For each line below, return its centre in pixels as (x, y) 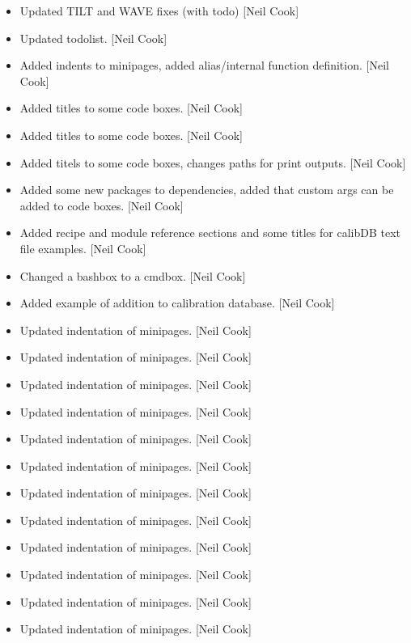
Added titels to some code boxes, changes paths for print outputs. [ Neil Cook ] (213, 162)
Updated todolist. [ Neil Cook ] (93, 38)
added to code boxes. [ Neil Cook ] (102, 205)
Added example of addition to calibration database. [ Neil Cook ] (177, 303)
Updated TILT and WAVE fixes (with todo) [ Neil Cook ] (159, 11)
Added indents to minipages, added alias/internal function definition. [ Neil (204, 65)
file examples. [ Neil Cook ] (83, 248)
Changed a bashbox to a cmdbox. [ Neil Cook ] (133, 275)
